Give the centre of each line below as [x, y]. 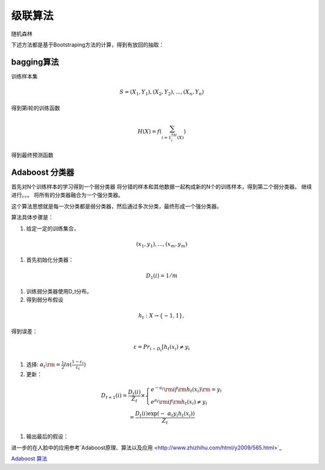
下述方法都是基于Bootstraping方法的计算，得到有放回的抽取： [88, 45]
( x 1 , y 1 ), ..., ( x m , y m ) [162, 245]
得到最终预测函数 [32, 155]
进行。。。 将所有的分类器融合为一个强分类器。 [67, 195]
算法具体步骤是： [32, 218]
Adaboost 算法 [29, 459]
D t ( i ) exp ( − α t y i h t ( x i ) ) [165, 414]
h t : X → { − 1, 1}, [161, 316]
